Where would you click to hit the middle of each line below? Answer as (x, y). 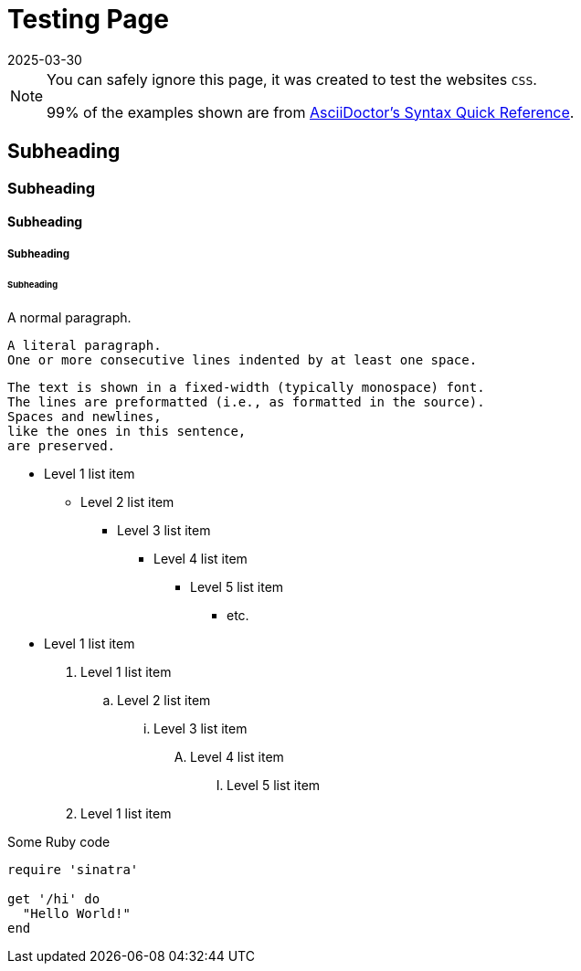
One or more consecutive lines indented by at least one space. (243, 360)
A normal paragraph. (69, 318)
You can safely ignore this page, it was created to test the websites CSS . (292, 79)
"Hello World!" (76, 914)
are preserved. (62, 446)
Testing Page (88, 19)
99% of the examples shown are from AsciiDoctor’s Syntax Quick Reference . (311, 112)
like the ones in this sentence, (127, 432)
